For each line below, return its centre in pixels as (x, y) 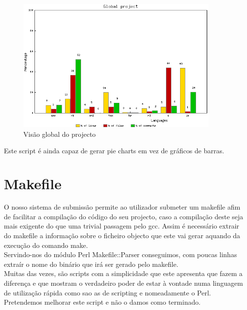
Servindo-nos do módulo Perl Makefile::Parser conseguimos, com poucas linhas (121, 254)
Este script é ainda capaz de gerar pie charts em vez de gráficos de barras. (114, 150)
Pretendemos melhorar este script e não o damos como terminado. (102, 302)
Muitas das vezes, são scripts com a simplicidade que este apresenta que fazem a (123, 273)
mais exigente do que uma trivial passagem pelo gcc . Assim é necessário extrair (122, 226)
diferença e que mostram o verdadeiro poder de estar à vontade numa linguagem (123, 283)
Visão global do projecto (60, 134)
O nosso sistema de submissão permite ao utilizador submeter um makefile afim (122, 207)
